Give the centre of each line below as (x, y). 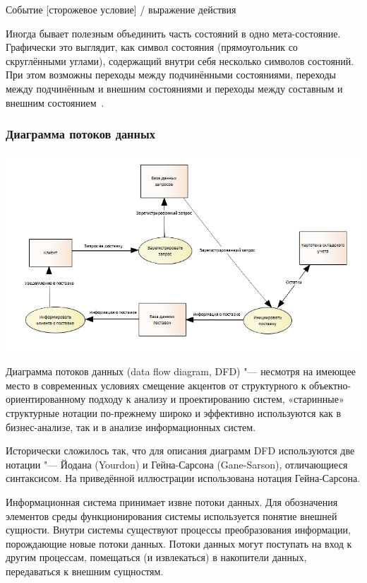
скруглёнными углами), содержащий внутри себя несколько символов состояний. (180, 60)
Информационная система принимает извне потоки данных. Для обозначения (172, 501)
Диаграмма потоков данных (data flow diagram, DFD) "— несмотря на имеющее (181, 371)
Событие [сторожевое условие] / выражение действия (121, 9)
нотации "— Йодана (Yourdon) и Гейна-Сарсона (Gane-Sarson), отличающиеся (177, 464)
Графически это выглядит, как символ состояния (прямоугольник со (152, 47)
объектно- (330, 385)
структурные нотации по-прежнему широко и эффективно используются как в (174, 412)
